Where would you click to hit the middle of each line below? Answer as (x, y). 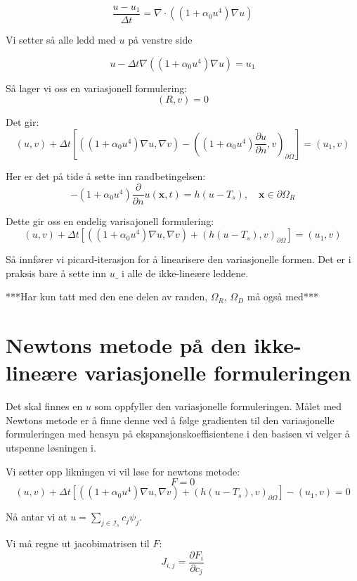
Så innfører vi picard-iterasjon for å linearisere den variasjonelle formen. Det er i (178, 259)
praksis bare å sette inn (56, 273)
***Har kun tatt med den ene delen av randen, (107, 296)
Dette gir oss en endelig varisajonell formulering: (110, 221)
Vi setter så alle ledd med (61, 40)
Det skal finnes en (44, 406)
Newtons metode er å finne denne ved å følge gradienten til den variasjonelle (170, 420)
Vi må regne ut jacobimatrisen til (78, 543)
